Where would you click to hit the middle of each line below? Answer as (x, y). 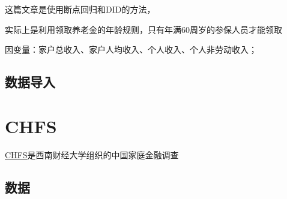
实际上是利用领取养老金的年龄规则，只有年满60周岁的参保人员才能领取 (143, 29)
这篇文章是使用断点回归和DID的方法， (80, 9)
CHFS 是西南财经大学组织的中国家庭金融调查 (92, 154)
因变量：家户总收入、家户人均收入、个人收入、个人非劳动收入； (131, 49)
